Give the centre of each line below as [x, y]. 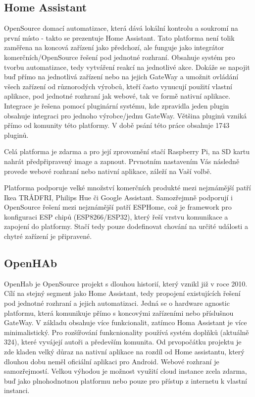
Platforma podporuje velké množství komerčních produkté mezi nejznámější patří [127, 188]
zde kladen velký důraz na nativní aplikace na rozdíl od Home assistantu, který [124, 352]
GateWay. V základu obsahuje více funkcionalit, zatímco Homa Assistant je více [126, 322]
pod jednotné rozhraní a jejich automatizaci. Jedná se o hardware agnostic [117, 303]
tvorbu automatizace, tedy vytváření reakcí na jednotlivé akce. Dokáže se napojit [127, 67]
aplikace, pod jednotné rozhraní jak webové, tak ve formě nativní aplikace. [117, 96]
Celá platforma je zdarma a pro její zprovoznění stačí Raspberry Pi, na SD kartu [127, 151]
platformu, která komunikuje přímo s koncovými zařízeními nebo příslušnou [119, 312]
